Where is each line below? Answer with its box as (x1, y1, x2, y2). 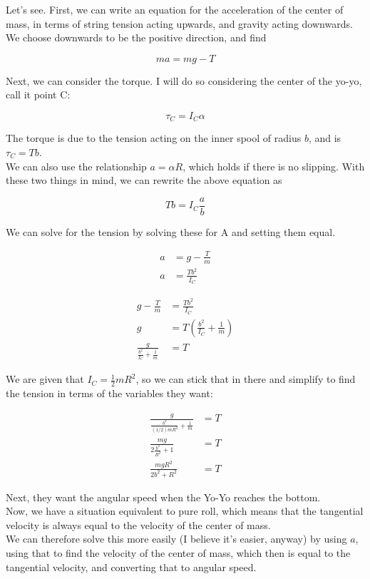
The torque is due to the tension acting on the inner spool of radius (6, 130, 302, 145)
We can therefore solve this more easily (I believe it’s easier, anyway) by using (6, 531, 347, 546)
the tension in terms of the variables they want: (6, 386, 213, 401)
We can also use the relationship (6, 158, 147, 173)
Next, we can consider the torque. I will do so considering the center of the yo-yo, (6, 73, 362, 88)
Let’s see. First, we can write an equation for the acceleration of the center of (6, 2, 344, 16)
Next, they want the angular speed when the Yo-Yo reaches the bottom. (6, 489, 321, 504)
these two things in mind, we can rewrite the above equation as (6, 173, 282, 188)
